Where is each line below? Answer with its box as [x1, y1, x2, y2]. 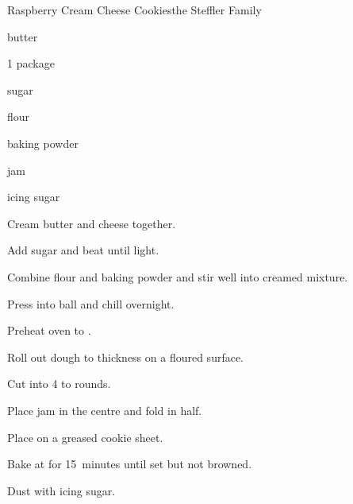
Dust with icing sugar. [7, 482, 116, 498]
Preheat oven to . [7, 322, 91, 339]
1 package [7, 55, 55, 72]
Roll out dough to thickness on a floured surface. [7, 348, 244, 365]
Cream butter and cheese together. [7, 215, 176, 231]
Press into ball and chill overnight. [7, 295, 175, 312]
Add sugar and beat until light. [7, 242, 159, 258]
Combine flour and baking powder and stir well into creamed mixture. [7, 268, 348, 285]
